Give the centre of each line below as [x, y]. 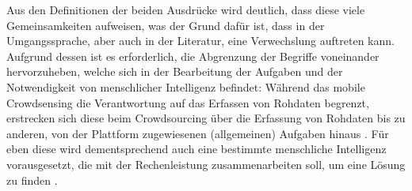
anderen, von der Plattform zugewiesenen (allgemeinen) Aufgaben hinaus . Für [198, 133]
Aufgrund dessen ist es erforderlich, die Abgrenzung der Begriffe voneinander [193, 56]
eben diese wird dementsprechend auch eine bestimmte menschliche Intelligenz [196, 149]
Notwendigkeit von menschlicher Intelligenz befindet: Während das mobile [186, 86]
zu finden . [32, 180]
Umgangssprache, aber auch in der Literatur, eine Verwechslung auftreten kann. [200, 41]
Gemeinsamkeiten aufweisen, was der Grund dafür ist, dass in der [166, 25]
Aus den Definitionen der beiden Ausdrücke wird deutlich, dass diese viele [186, 9]
